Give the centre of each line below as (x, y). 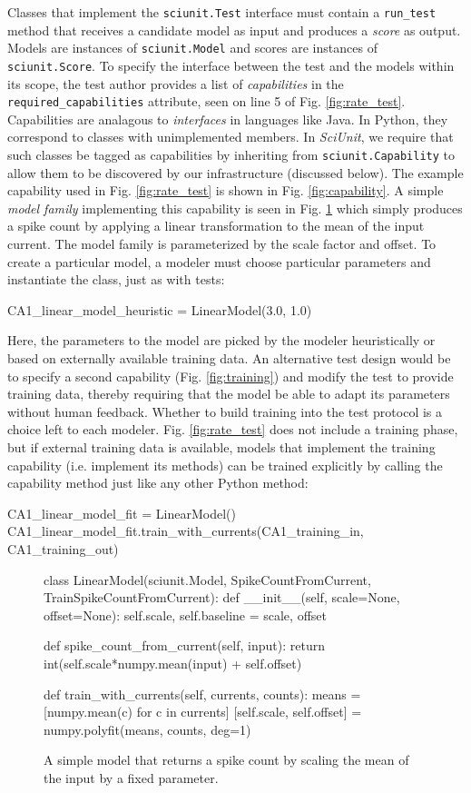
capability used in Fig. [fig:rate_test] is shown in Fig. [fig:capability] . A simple (226, 190)
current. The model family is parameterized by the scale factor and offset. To (222, 244)
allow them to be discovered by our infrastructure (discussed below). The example (235, 172)
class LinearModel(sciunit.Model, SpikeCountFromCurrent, (207, 579)
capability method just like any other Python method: (158, 483)
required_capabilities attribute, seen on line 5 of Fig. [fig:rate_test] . (206, 101)
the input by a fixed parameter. (131, 777)
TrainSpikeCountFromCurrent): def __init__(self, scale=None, (222, 597)
